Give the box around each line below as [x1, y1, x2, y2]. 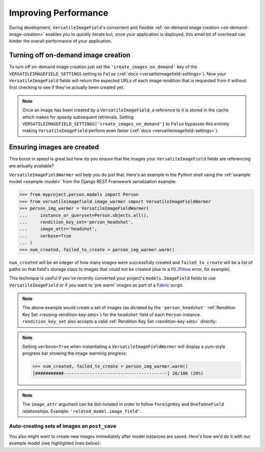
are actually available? [9, 162, 54, 169]
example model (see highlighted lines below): [9, 440, 101, 446]
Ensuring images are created [9, 143, 99, 152]
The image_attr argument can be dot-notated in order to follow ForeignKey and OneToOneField [22, 401, 224, 407]
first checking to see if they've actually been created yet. [9, 84, 125, 90]
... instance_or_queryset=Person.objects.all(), [19, 213, 149, 218]
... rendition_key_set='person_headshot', [19, 219, 133, 225]
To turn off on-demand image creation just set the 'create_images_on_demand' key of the [9, 64, 197, 70]
